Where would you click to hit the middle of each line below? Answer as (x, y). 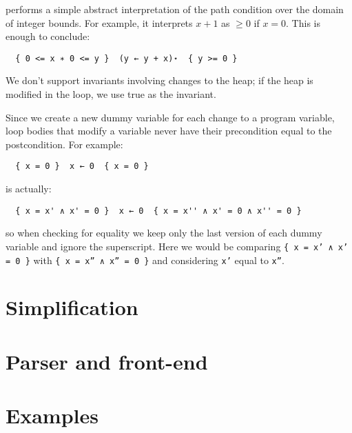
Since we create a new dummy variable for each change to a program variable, (170, 117)
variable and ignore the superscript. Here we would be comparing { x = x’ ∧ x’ (177, 246)
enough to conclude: (48, 36)
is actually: (29, 189)
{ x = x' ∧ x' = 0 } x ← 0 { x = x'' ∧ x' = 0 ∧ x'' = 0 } (158, 211)
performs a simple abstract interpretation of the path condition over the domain (175, 9)
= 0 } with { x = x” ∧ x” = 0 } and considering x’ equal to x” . (145, 260)
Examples (52, 415)
